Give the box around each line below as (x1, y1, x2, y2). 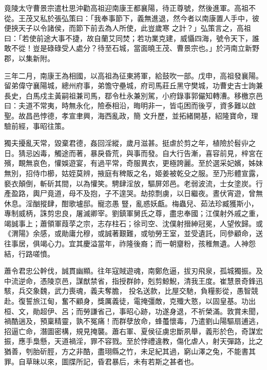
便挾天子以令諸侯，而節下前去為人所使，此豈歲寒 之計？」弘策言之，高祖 (4, 23, 251, 33)
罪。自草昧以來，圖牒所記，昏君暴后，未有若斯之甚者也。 (4, 356, 198, 366)
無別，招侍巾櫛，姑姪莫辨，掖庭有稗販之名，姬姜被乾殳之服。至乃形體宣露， (4, 167, 263, 178)
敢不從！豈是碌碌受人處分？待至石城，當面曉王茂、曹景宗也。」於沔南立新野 (4, 43, 259, 53)
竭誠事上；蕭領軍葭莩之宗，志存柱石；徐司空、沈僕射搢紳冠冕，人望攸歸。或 (4, 218, 263, 228)
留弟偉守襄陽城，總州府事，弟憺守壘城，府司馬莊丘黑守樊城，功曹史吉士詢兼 (4, 80, 263, 91)
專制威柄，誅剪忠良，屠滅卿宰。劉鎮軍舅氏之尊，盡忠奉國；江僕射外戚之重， (4, 208, 263, 219)
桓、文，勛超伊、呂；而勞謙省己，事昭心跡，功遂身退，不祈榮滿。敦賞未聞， (4, 305, 263, 316)
